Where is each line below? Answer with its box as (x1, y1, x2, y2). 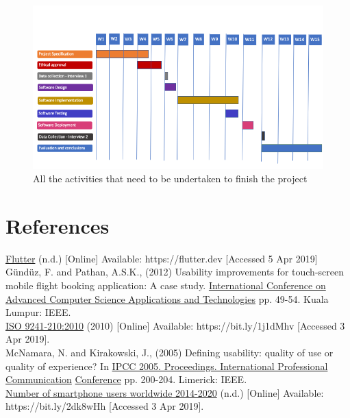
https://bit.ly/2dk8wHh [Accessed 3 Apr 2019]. (5, 399, 204, 413)
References (5, 211, 110, 239)
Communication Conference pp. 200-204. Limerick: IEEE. (5, 372, 247, 386)
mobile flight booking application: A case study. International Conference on (5, 278, 326, 292)
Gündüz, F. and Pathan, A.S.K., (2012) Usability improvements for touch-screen (5, 265, 344, 279)
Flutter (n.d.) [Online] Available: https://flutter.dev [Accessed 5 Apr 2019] (5, 251, 318, 265)
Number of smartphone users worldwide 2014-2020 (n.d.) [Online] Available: (5, 385, 324, 399)
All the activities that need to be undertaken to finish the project (33, 171, 308, 186)
